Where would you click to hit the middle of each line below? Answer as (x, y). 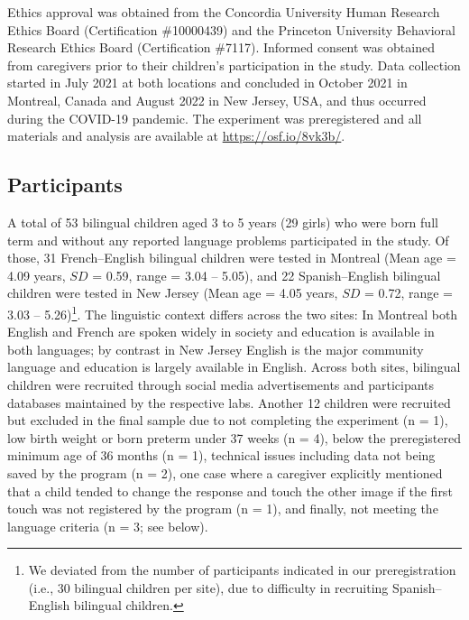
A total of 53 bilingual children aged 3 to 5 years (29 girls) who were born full (223, 222)
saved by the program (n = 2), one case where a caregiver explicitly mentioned (225, 472)
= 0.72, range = (409, 293)
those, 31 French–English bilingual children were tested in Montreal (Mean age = (232, 258)
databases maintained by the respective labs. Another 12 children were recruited (229, 402)
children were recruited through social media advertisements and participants (221, 384)
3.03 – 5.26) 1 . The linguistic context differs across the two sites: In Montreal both (233, 312)
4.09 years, (37, 275)
